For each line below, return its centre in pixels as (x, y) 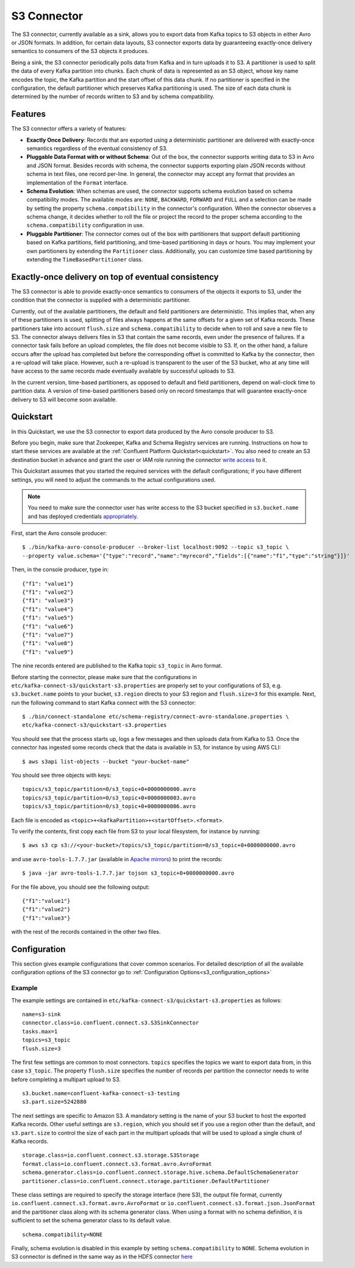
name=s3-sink (41, 1014)
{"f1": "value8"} (48, 643)
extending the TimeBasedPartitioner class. (85, 260)
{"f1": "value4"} (48, 609)
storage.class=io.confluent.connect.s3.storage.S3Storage (111, 1155)
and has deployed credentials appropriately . (83, 516)
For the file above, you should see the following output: (81, 887)
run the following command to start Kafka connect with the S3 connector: (104, 702)
